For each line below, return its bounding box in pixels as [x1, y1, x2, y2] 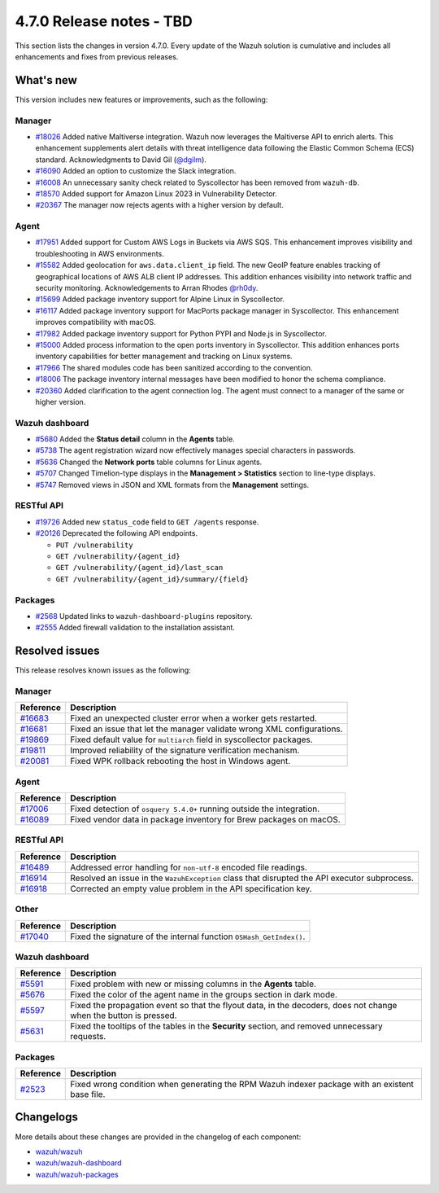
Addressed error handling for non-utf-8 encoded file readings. [70, 862, 308, 873]
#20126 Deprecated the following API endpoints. [35, 529, 198, 538]
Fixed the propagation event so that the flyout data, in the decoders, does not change [70, 1000, 398, 1011]
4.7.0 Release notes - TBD [15, 12, 193, 30]
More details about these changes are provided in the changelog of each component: [15, 1132, 302, 1142]
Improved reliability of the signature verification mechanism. [70, 745, 300, 757]
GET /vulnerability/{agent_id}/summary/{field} [55, 574, 250, 584]
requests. [70, 1031, 106, 1042]
